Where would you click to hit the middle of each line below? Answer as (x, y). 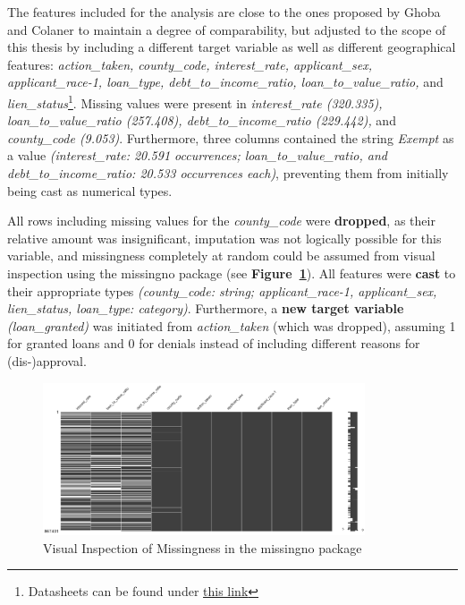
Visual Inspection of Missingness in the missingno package (203, 547)
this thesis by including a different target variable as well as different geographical (232, 47)
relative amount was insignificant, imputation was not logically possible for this (224, 238)
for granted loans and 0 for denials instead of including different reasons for (214, 343)
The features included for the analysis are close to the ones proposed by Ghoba (224, 12)
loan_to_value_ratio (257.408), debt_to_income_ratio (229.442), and (202, 120)
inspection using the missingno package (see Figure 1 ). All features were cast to (232, 273)
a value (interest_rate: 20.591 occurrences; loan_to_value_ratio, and (197, 155)
